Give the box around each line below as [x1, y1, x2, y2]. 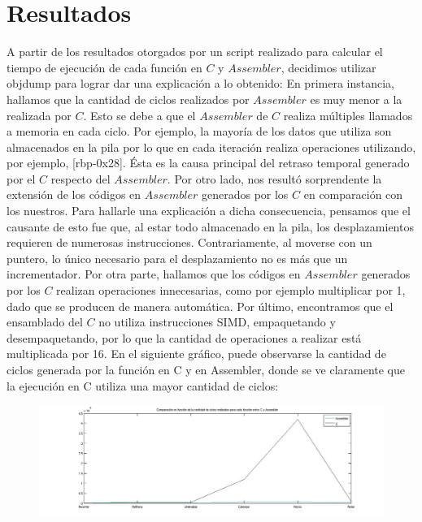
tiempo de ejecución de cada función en [7, 58, 202, 75]
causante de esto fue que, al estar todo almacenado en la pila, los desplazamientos [7, 218, 414, 235]
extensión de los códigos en [7, 186, 141, 203]
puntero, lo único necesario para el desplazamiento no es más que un [7, 249, 348, 266]
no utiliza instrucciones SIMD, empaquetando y [98, 313, 336, 330]
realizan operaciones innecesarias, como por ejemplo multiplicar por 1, [56, 282, 406, 299]
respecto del [50, 170, 111, 187]
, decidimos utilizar [281, 58, 376, 75]
